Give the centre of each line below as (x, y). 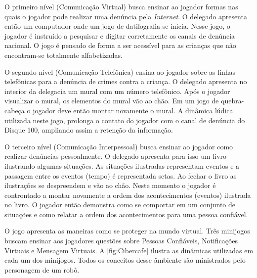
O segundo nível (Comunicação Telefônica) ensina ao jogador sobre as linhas (120, 71)
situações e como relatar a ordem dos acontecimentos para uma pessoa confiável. (126, 214)
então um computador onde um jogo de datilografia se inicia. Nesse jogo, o (117, 26)
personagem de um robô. (42, 269)
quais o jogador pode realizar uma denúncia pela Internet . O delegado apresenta (126, 16)
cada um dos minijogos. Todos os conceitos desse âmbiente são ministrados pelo (125, 260)
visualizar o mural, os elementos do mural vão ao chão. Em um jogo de (112, 101)
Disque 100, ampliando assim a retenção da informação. (89, 130)
